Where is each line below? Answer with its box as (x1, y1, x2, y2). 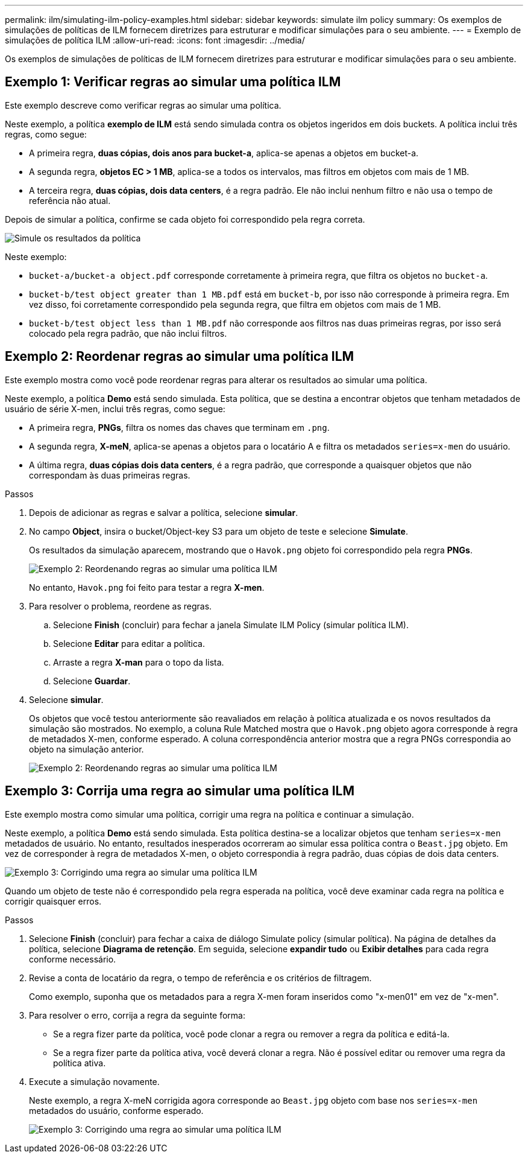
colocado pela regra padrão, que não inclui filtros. (29, 328, 227, 339)
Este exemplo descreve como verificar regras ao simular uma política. (5, 100, 281, 110)
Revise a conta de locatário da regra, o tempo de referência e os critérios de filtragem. (29, 972, 372, 983)
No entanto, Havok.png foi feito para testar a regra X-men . (29, 582, 265, 593)
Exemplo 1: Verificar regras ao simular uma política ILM (5, 74, 341, 90)
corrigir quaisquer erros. (5, 896, 102, 906)
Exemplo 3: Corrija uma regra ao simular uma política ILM (5, 783, 354, 799)
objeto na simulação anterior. (29, 743, 144, 754)
